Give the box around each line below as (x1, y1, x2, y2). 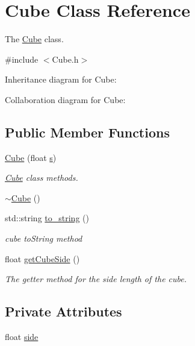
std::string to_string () (5, 212, 89, 224)
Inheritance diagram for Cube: (5, 73, 117, 86)
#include (5, 52, 39, 65)
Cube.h (52, 52, 79, 65)
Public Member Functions (5, 122, 170, 141)
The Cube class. (5, 33, 64, 45)
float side (5, 330, 39, 343)
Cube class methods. (5, 171, 78, 184)
